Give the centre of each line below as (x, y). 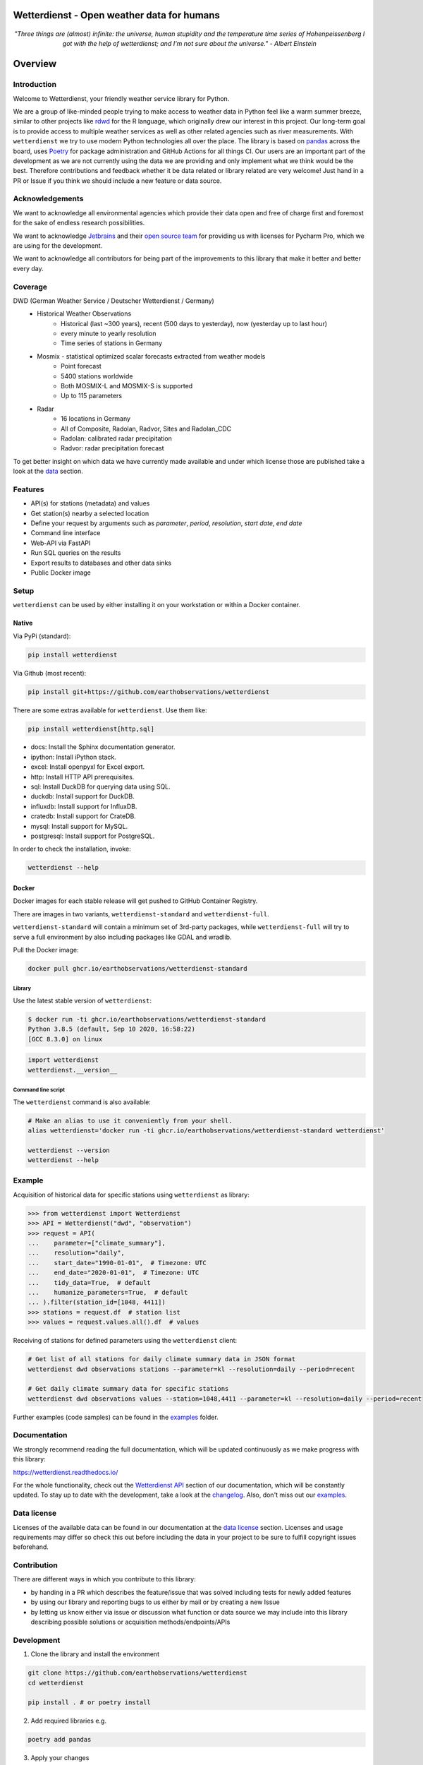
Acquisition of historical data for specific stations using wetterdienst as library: (131, 1195)
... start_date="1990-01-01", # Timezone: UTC (117, 1263)
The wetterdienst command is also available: (82, 1102)
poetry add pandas (60, 1740)
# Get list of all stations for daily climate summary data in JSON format (162, 1359)
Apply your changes (60, 1758)
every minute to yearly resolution (109, 334)
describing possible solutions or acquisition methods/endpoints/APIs (130, 1622)
